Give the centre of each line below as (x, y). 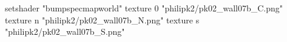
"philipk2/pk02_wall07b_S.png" (65, 31)
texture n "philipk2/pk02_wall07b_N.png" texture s (102, 19)
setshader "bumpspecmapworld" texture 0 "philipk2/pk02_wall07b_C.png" (144, 8)
